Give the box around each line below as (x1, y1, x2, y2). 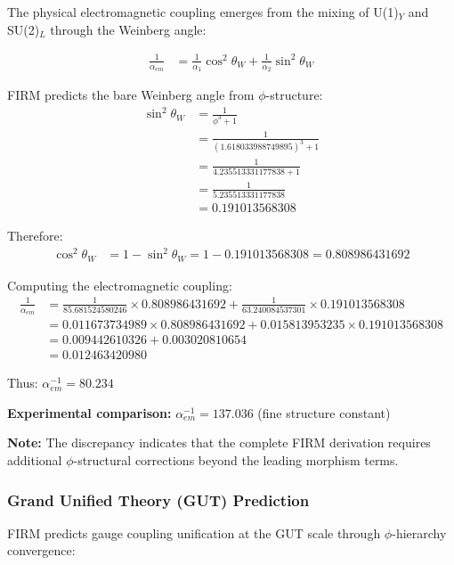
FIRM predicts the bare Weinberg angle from (7, 85, 255, 103)
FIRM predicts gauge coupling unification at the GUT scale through (7, 523, 381, 542)
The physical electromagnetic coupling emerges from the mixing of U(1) (7, 3, 399, 20)
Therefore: (7, 226, 63, 245)
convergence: (7, 541, 76, 560)
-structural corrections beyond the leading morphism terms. (73, 450, 399, 469)
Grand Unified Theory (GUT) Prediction (7, 488, 310, 511)
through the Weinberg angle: (50, 20, 207, 38)
